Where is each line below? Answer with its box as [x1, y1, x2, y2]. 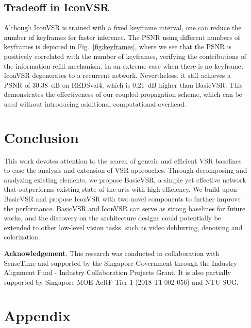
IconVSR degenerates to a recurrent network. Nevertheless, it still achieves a [4, 70, 231, 80]
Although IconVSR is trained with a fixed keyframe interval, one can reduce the [4, 22, 242, 33]
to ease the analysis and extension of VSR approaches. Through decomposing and [4, 165, 247, 175]
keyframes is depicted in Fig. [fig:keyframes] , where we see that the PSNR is [4, 41, 232, 52]
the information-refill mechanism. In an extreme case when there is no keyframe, [4, 60, 243, 71]
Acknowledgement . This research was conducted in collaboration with [4, 248, 219, 258]
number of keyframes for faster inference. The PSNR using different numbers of [4, 32, 240, 42]
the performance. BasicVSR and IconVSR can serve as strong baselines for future [4, 203, 246, 213]
